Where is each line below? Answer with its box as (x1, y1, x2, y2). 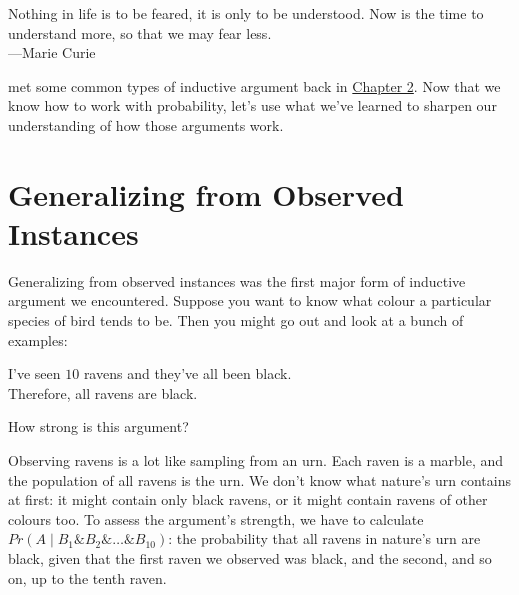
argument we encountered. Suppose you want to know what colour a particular (8, 290, 492, 311)
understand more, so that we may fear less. (8, 22, 272, 43)
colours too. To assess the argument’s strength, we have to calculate (8, 508, 424, 529)
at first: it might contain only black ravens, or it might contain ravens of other (8, 489, 488, 510)
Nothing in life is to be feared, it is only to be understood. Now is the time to (8, 3, 484, 23)
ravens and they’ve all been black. (83, 363, 292, 384)
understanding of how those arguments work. (8, 114, 284, 135)
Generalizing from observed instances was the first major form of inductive (8, 270, 466, 291)
